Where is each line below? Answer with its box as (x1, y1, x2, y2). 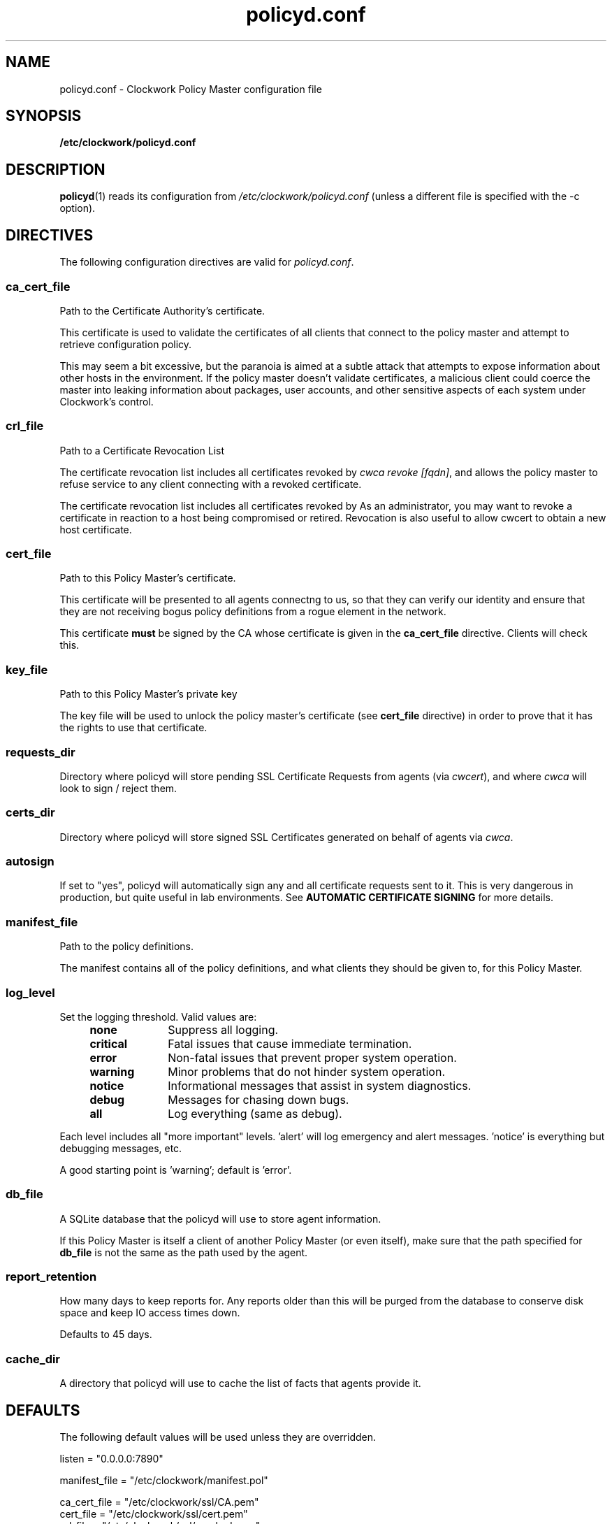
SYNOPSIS (6, 107, 82, 125)
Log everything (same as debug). (168, 1106, 342, 1121)
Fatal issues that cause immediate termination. (168, 1036, 412, 1051)
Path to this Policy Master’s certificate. (59, 572, 236, 584)
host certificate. (59, 523, 132, 535)
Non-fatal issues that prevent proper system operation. (168, 1050, 457, 1065)
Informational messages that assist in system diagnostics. (168, 1078, 472, 1093)
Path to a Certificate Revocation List (59, 444, 225, 457)
